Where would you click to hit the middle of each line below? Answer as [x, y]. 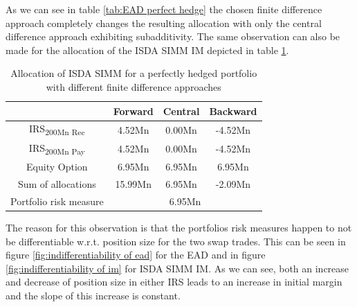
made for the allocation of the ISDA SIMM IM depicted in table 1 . [147, 50]
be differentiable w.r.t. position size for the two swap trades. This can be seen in [176, 241]
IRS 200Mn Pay [57, 148]
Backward [233, 111]
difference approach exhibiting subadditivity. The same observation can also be [173, 36]
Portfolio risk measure [57, 201]
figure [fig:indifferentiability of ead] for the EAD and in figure [136, 255]
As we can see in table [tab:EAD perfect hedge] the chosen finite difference [164, 9]
